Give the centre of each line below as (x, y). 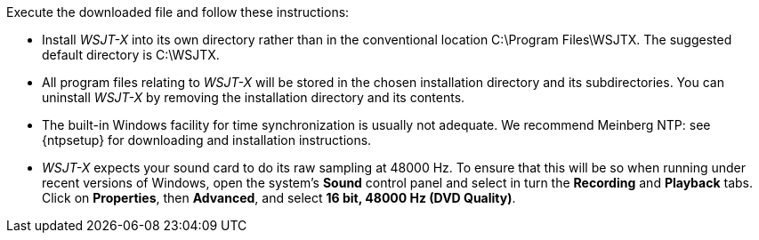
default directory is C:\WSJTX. (131, 55)
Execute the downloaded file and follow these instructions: (178, 12)
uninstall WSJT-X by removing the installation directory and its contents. (254, 97)
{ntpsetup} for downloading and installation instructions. (207, 140)
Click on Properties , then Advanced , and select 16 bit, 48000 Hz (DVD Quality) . (279, 198)
